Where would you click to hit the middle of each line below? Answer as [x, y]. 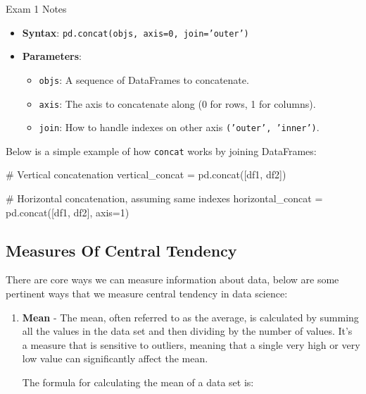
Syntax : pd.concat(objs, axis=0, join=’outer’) [135, 32]
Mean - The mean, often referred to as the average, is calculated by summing [190, 317]
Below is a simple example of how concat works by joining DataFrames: [161, 150]
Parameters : [52, 56]
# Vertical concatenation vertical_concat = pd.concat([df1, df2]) [146, 174]
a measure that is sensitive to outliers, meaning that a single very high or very [191, 344]
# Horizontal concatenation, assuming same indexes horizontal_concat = [164, 198]
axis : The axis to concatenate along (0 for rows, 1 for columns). [177, 103]
